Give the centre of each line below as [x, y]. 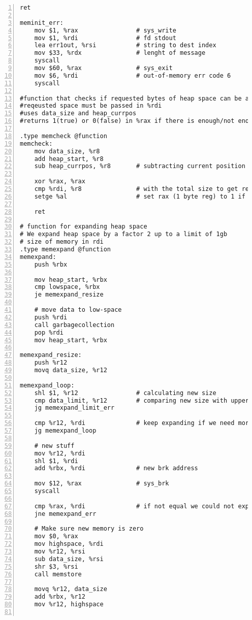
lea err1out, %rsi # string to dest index [125, 45]
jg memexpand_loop [65, 431]
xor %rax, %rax [60, 182]
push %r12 [51, 363]
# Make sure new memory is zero [89, 529]
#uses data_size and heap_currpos [78, 113]
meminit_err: [42, 23]
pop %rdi [49, 332]
